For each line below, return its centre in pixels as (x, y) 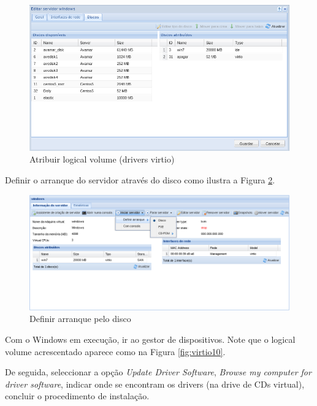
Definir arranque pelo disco (80, 319)
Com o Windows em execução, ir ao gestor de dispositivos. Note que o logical (150, 339)
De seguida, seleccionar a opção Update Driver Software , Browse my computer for (158, 372)
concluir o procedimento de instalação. (77, 396)
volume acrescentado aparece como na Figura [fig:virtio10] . (115, 351)
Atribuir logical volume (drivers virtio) (102, 159)
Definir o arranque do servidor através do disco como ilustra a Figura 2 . (140, 179)
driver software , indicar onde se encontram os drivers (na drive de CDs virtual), (155, 384)
